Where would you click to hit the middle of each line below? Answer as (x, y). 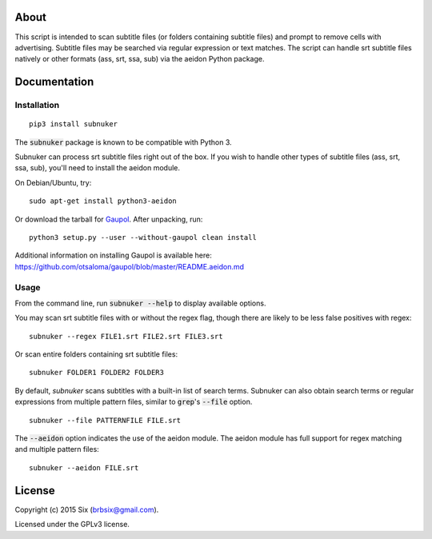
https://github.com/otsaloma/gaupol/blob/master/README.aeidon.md (129, 266)
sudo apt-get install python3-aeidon (103, 201)
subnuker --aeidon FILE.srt (84, 467)
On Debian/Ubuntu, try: (53, 182)
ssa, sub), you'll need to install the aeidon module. (97, 168)
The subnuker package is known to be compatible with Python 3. (123, 142)
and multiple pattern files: (57, 449)
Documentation (54, 82)
